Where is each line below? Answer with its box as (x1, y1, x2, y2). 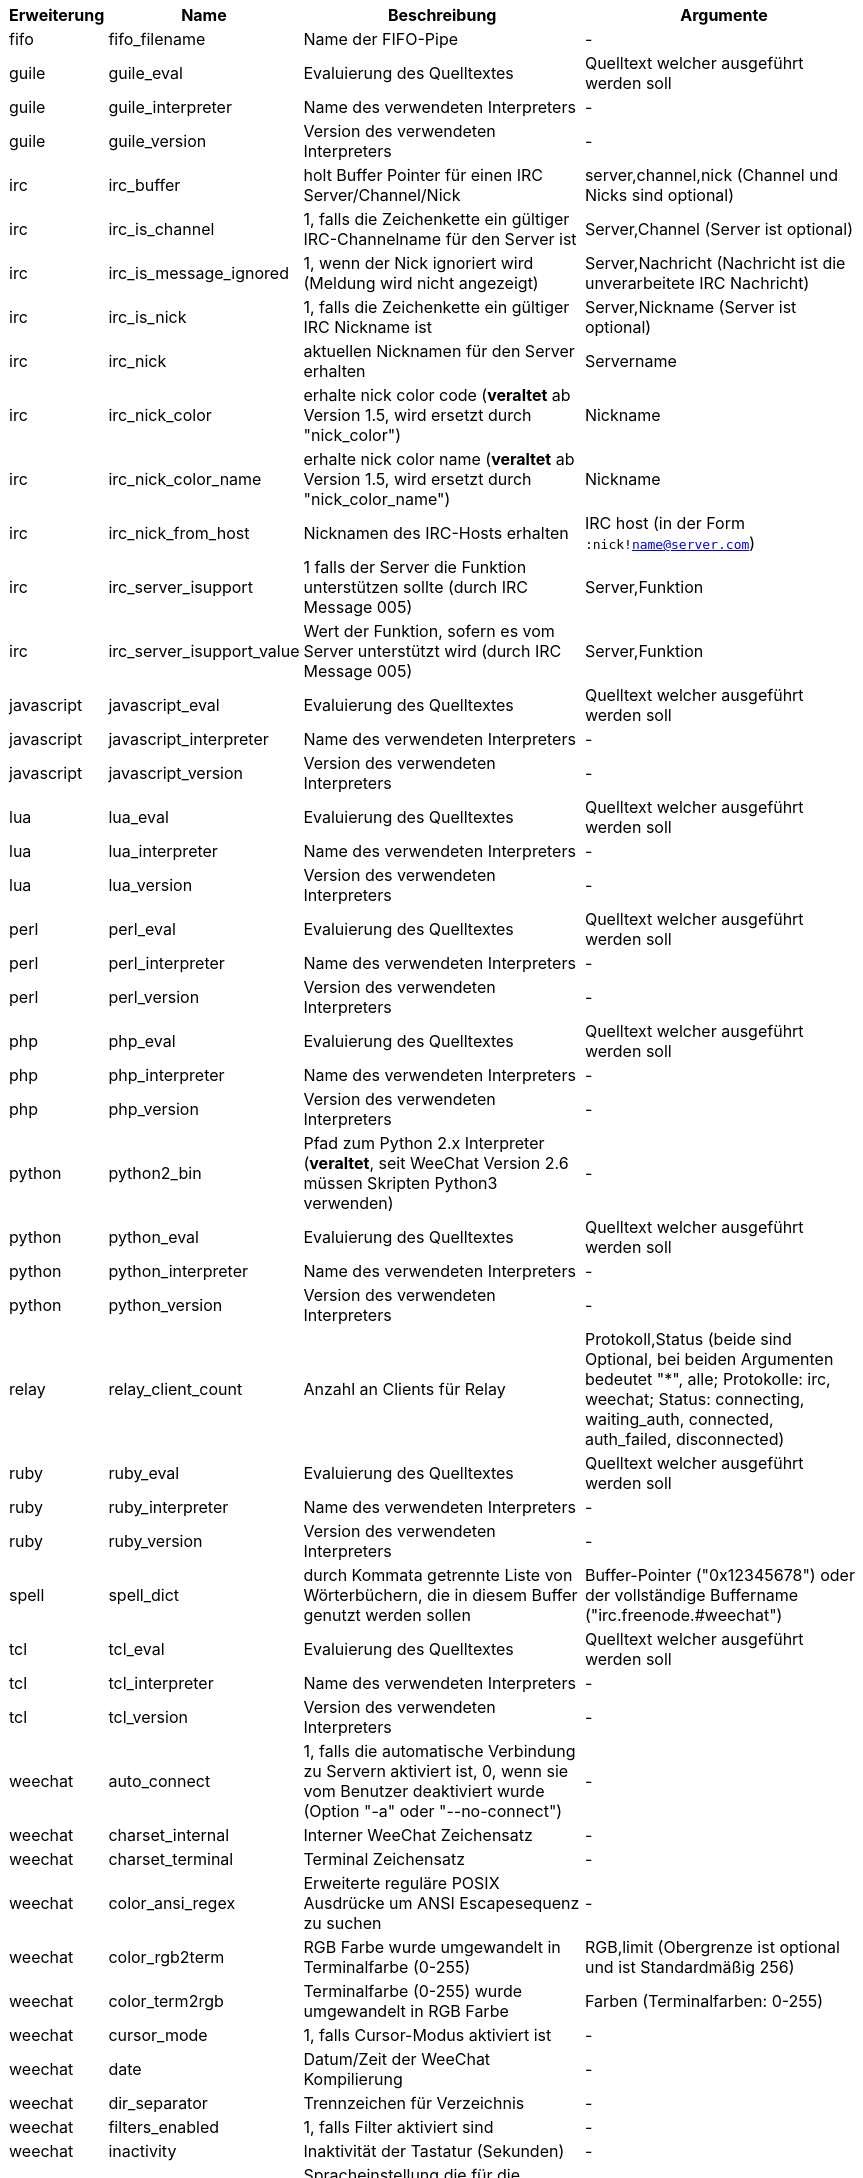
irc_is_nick (108, 307, 187, 327)
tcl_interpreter (108, 1673, 214, 1693)
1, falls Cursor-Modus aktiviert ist (303, 2025, 552, 2045)
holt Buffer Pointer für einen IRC (303, 165, 544, 185)
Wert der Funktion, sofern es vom (303, 621, 555, 641)
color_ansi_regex (108, 1893, 236, 1913)
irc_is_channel (108, 219, 215, 239)
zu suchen (303, 1913, 382, 1933)
